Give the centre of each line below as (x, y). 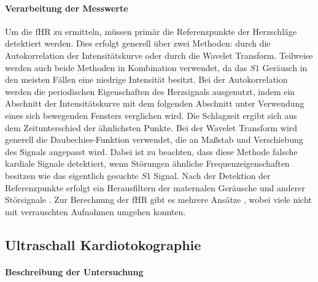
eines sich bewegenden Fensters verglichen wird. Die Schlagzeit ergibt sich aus (151, 115)
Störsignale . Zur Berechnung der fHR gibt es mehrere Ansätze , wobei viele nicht (158, 200)
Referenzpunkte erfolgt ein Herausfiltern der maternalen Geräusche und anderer (155, 187)
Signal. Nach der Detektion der (212, 175)
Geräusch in (285, 67)
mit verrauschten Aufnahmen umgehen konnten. (95, 211)
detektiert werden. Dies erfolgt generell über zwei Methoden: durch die (138, 43)
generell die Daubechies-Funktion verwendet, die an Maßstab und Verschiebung (154, 139)
